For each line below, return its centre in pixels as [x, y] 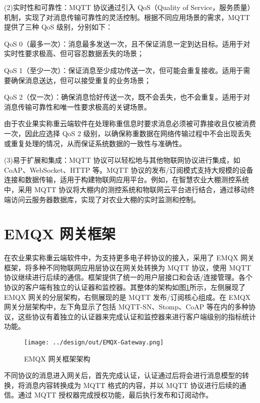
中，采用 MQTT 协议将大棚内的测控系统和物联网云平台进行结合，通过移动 [126, 189]
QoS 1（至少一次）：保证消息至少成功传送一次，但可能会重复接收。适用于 [124, 70]
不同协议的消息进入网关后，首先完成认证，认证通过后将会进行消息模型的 [123, 375]
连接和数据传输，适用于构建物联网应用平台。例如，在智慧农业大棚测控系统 [126, 179]
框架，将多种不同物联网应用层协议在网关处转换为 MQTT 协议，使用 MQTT [127, 267]
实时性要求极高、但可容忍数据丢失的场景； [74, 53]
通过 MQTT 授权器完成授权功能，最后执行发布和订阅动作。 [115, 395]
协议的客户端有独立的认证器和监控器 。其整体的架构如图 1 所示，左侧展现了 [125, 287]
